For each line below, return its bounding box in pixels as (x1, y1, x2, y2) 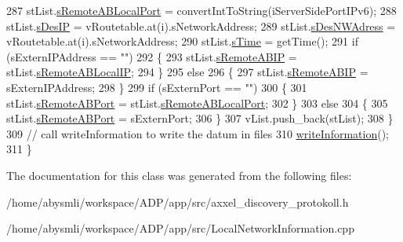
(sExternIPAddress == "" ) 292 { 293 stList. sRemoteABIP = (6, 48, 297, 64)
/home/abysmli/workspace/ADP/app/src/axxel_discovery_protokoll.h (6, 193, 349, 210)
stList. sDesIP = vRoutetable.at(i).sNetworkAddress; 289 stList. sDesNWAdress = (6, 17, 396, 34)
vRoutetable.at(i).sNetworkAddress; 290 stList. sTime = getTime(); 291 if (6, 33, 358, 49)
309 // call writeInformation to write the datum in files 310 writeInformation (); (6, 125, 389, 141)
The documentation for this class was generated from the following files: (6, 167, 352, 183)
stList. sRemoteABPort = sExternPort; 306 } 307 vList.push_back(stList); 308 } (6, 110, 394, 126)
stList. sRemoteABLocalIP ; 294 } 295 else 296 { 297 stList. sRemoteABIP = (6, 64, 369, 80)
